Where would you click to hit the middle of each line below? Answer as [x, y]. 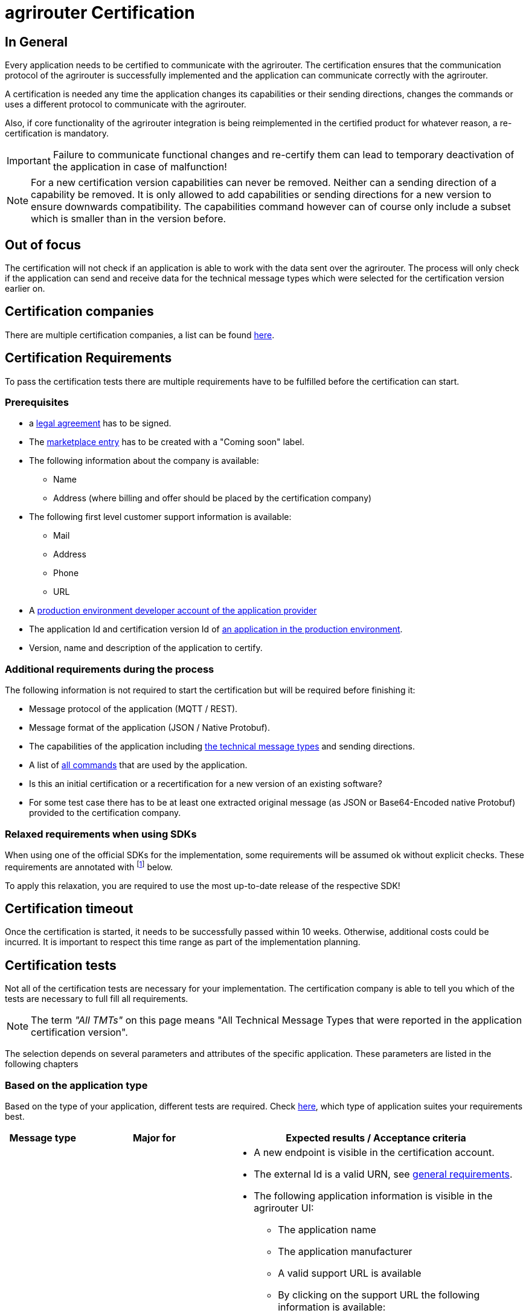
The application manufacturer [345, 1252]
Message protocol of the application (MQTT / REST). [133, 709]
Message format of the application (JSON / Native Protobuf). [149, 728]
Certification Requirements [88, 358]
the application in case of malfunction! [140, 167]
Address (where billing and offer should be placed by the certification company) [213, 498]
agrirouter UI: [284, 1208]
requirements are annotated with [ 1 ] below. [89, 866]
